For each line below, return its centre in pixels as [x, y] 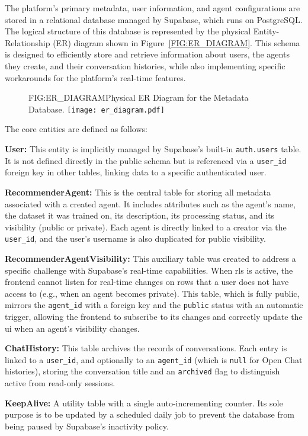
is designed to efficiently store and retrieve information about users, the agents [147, 54]
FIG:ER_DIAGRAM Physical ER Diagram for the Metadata [139, 97]
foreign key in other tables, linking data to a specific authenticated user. [136, 172]
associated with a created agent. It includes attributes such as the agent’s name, [150, 203]
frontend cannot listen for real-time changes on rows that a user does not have [147, 282]
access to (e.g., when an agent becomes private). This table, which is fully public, [152, 293]
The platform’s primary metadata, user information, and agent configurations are [153, 8]
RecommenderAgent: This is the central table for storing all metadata [138, 192]
